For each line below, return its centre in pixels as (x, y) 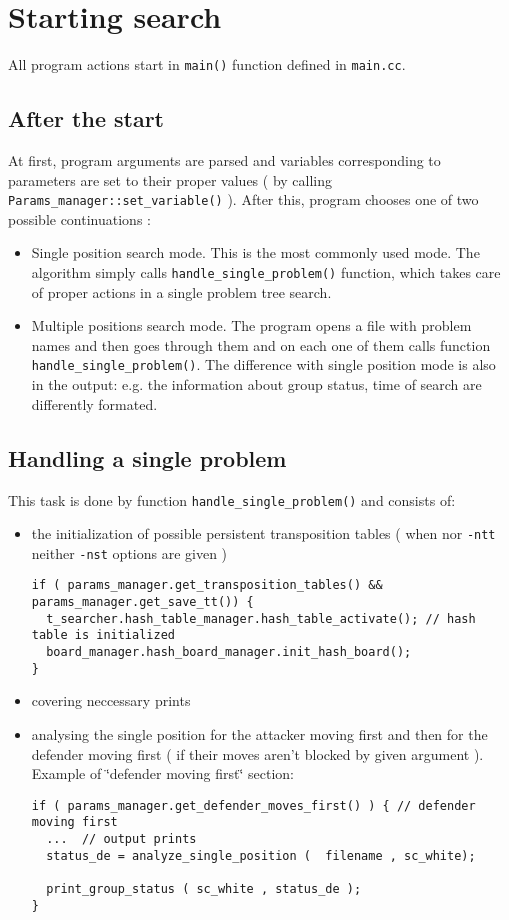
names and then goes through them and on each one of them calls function (261, 344)
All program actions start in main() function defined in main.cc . (207, 64)
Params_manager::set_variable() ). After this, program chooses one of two (243, 199)
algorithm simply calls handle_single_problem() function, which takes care (266, 272)
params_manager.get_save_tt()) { (142, 602)
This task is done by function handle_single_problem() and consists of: (232, 499)
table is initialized (103, 635)
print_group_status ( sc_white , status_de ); (204, 889)
